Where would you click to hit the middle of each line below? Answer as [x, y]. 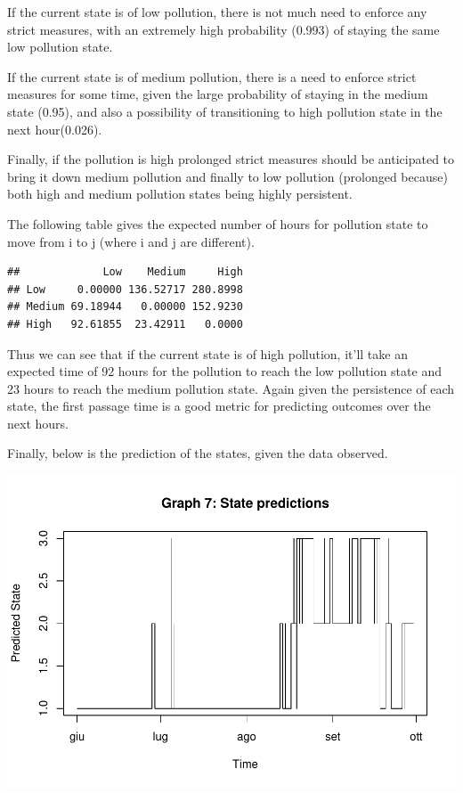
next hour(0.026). [55, 129]
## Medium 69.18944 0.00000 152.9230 [125, 307]
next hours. [38, 423]
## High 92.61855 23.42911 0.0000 [125, 324]
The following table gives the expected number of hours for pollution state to [218, 223]
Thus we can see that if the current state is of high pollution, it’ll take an [207, 353]
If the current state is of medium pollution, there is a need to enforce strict [212, 76]
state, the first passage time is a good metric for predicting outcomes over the [219, 406]
